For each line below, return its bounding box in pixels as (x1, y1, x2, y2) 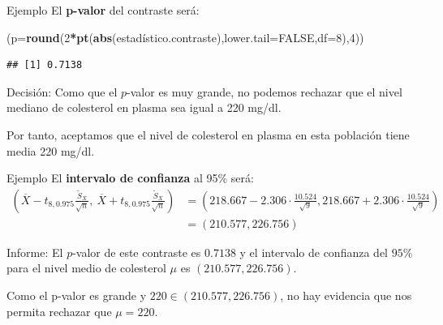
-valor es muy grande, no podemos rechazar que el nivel (127, 83, 402, 100)
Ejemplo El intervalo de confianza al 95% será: (6, 169, 254, 186)
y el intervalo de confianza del (239, 243, 388, 260)
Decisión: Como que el (6, 83, 118, 100)
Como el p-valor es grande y (6, 287, 147, 303)
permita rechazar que (6, 302, 112, 319)
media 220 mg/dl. (6, 142, 95, 159)
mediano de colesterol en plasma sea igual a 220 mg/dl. (6, 99, 282, 116)
